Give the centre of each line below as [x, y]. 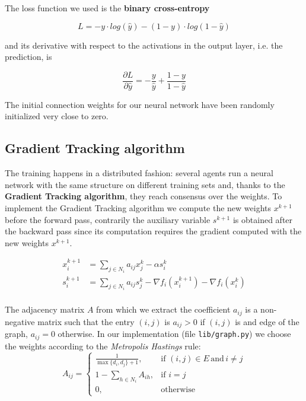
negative [20, 321]
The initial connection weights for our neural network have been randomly [140, 104]
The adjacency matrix [45, 309]
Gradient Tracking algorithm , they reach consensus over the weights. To [144, 196]
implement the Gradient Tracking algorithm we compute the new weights [138, 208]
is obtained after [263, 219]
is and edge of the [267, 321]
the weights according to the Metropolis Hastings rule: [103, 346]
